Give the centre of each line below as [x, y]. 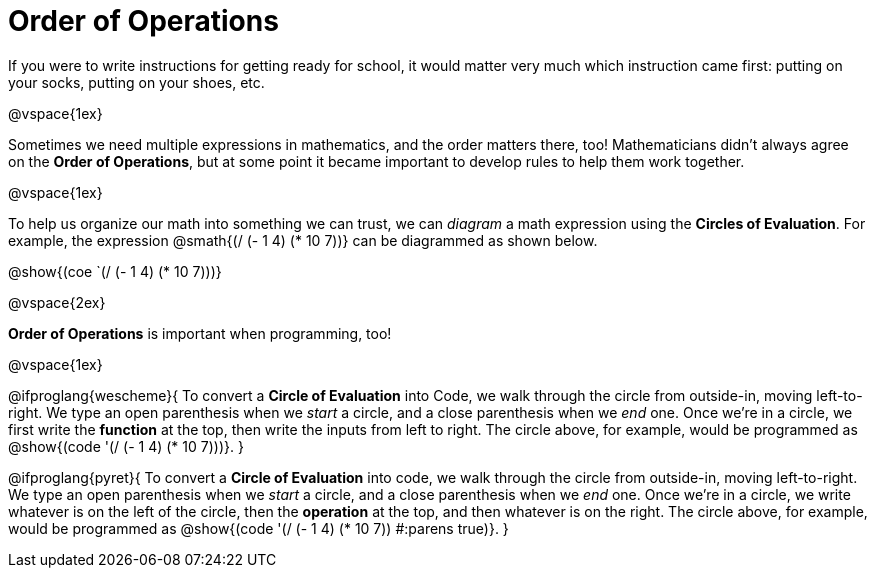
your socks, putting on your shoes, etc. [136, 82]
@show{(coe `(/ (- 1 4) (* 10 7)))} [115, 271]
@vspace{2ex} [57, 302]
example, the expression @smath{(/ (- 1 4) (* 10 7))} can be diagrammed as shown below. [303, 240]
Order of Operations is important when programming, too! [200, 333]
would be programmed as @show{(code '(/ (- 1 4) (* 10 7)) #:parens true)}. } [258, 528]
